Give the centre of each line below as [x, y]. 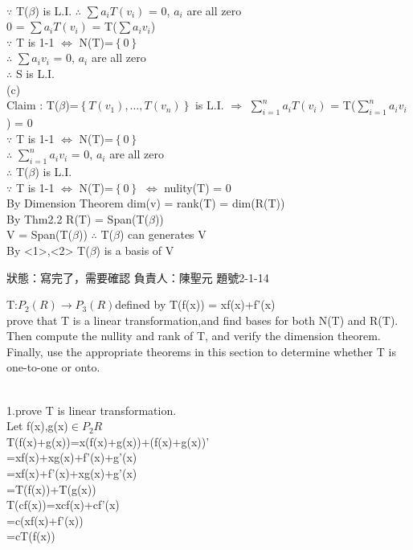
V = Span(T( [40, 234]
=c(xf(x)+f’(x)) [45, 520]
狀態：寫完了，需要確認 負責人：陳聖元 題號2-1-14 [138, 277]
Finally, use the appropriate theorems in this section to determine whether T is [201, 351]
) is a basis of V [135, 250]
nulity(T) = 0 [198, 187]
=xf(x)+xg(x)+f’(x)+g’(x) [72, 457]
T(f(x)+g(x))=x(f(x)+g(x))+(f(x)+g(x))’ [108, 441]
